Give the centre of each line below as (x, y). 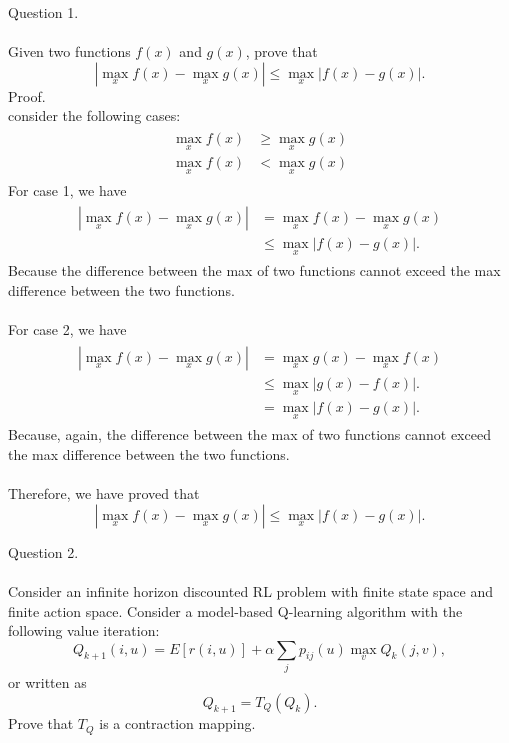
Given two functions (69, 51)
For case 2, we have (67, 329)
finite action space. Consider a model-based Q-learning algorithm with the (235, 610)
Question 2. (43, 551)
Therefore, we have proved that (104, 493)
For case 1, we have (67, 189)
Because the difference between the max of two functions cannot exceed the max (254, 270)
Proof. (27, 95)
